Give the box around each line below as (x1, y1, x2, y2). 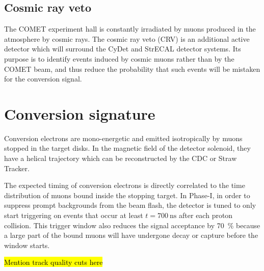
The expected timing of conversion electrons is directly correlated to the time (4, 180, 245, 191)
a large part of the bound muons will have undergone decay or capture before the (4, 230, 258, 240)
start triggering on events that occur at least (4, 210, 143, 221)
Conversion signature (4, 103, 155, 124)
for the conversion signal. (4, 73, 82, 84)
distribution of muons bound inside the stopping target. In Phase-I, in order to (4, 189, 250, 200)
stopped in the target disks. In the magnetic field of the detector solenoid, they (4, 143, 251, 153)
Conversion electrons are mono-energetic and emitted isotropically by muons (4, 132, 243, 143)
